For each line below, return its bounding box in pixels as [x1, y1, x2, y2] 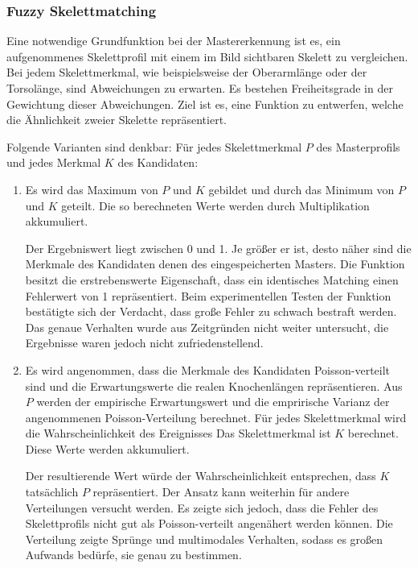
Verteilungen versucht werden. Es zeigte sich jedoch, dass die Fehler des [25, 499, 379, 516]
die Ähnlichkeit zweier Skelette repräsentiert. [6, 111, 227, 128]
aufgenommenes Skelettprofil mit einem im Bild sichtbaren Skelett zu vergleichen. [6, 48, 408, 64]
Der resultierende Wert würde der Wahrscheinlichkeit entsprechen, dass [25, 467, 376, 484]
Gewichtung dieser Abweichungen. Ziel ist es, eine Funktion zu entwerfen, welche [6, 95, 404, 112]
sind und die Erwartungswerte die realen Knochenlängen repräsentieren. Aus [25, 377, 403, 394]
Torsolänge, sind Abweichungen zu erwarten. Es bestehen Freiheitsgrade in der [6, 80, 393, 96]
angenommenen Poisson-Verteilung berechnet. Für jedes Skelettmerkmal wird [25, 408, 407, 425]
